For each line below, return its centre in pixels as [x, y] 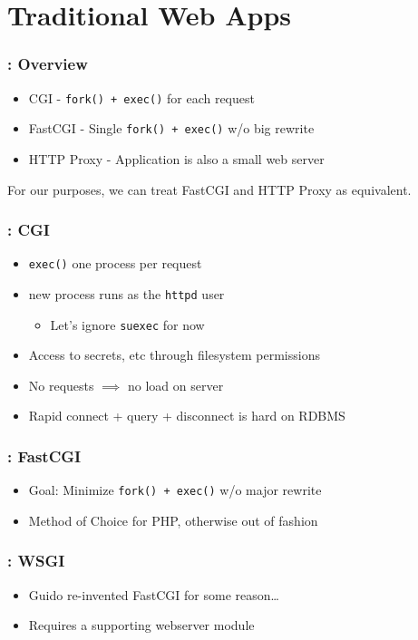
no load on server [176, 385]
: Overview [48, 64]
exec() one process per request [115, 263]
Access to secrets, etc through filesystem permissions [174, 355]
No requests [61, 385]
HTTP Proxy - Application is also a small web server [176, 158]
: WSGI [36, 561]
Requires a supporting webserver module [141, 625]
